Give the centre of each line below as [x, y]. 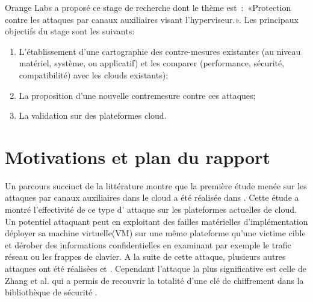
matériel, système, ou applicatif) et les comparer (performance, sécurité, [152, 63]
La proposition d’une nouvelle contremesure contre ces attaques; [137, 95]
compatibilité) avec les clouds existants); [94, 74]
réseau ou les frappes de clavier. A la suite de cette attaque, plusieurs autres [145, 256]
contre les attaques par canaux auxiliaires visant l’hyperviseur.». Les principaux [152, 19]
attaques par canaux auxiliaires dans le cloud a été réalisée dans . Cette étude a [152, 197]
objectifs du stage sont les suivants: [70, 31]
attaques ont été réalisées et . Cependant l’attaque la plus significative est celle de [156, 269]
